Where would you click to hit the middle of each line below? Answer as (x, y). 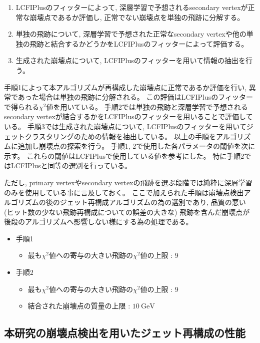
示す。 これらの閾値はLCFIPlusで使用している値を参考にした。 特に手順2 (124, 155)
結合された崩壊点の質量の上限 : (79, 306)
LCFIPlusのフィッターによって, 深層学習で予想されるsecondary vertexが (132, 7)
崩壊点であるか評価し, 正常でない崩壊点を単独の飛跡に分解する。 (137, 17)
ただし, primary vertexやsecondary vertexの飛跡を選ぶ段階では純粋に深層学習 (128, 182)
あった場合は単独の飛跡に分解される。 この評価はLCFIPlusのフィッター (135, 97)
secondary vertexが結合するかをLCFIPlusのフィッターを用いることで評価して (128, 116)
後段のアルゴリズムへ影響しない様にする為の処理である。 (98, 222)
